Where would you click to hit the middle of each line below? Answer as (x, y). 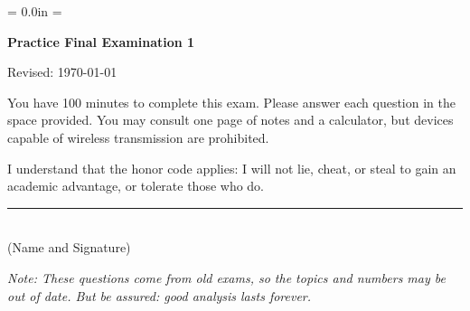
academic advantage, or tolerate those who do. (136, 186)
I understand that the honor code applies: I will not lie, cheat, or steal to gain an (232, 168)
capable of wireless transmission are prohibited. (138, 137)
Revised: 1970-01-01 (62, 72)
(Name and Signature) (69, 247)
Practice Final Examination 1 (101, 41)
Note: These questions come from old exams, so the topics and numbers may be (226, 277)
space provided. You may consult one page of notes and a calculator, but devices (230, 120)
